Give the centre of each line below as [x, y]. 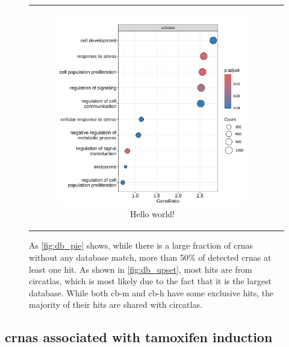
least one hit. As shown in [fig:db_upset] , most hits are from [141, 269]
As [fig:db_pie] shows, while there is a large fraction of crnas [141, 245]
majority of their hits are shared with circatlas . [116, 304]
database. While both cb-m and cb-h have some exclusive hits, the [151, 292]
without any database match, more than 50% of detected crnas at [150, 257]
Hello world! [152, 214]
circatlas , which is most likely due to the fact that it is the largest [150, 281]
